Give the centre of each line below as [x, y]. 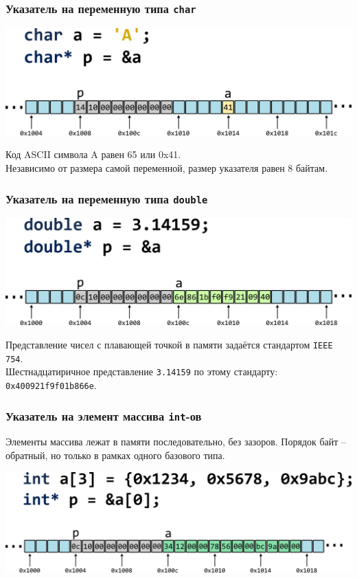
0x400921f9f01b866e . [51, 385]
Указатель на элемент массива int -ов [104, 415]
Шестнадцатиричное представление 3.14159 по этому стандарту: [142, 371]
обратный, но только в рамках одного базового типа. [115, 455]
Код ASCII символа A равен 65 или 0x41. [93, 154]
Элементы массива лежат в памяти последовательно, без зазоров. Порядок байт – [176, 442]
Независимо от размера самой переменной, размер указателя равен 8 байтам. [167, 167]
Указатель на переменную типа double [107, 198]
